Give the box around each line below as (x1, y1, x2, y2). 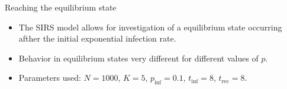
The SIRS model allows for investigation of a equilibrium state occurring (18, 20, 282, 33)
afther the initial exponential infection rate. (18, 32, 176, 44)
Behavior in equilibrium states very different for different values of (18, 52, 259, 64)
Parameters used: (18, 71, 81, 84)
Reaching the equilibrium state (5, 1, 117, 13)
